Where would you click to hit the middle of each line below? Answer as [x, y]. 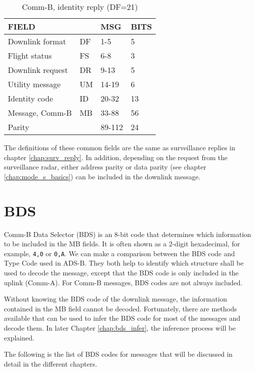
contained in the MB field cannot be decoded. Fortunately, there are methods [121, 308]
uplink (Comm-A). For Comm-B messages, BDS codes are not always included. [123, 282]
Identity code [31, 98]
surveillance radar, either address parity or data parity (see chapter [105, 167]
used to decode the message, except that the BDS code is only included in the [121, 272]
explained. [19, 337]
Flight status [30, 55]
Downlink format [37, 41]
